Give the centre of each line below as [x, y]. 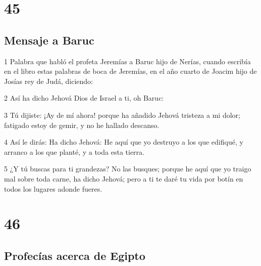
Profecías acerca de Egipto [75, 255]
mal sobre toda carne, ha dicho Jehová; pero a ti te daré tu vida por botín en [124, 178]
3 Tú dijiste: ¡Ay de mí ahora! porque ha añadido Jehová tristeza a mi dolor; [122, 115]
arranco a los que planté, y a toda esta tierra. [74, 151]
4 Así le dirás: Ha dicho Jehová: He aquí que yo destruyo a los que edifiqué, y [124, 142]
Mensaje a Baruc [49, 40]
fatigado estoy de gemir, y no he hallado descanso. [82, 125]
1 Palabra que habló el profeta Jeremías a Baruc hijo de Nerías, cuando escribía [127, 61]
